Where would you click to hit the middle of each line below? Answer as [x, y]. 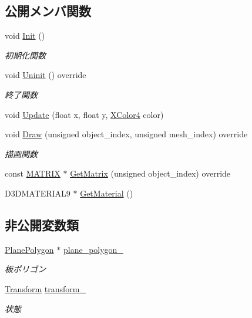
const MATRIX [33, 173]
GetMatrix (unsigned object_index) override [150, 173]
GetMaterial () [107, 193]
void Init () [25, 35]
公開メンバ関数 [48, 11]
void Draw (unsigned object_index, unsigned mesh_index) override [126, 134]
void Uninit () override [46, 75]
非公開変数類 [42, 224]
